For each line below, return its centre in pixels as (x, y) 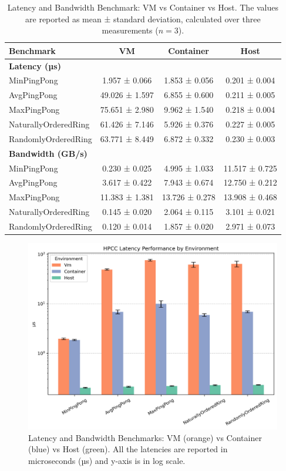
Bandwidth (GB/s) (48, 153)
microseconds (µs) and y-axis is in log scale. (107, 460)
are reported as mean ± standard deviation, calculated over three (143, 18)
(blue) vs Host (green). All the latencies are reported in (128, 449)
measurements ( (130, 30)
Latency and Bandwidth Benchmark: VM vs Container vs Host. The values (143, 7)
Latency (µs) (35, 65)
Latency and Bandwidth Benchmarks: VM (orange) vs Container (145, 437)
